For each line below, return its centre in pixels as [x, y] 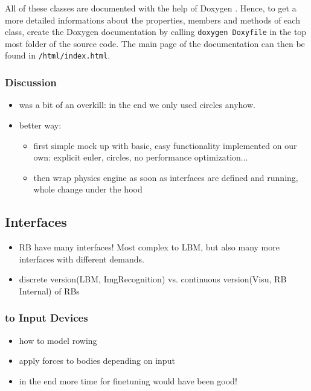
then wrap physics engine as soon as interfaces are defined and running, [166, 177]
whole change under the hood [88, 189]
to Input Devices [46, 318]
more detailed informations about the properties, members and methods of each [152, 20]
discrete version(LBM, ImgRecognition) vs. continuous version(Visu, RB [153, 279]
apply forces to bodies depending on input [97, 361]
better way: [40, 125]
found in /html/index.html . [58, 55]
